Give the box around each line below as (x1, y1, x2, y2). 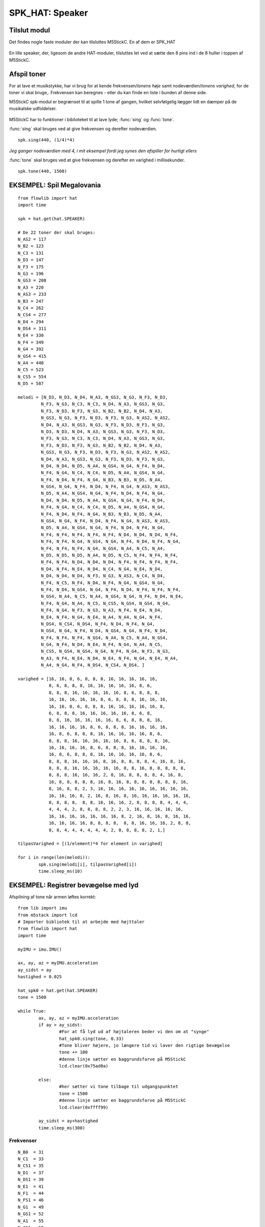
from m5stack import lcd (18, 912, 78, 918)
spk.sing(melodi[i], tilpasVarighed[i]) (38, 861, 137, 867)
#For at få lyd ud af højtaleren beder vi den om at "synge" (59, 1029, 210, 1035)
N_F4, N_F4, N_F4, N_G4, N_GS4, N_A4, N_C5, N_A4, (41, 545, 165, 551)
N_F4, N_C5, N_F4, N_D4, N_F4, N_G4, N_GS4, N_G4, (41, 580, 165, 586)
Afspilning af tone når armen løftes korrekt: (9, 894, 96, 900)
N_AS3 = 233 (18, 292, 47, 297)
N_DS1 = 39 (18, 1177, 44, 1182)
